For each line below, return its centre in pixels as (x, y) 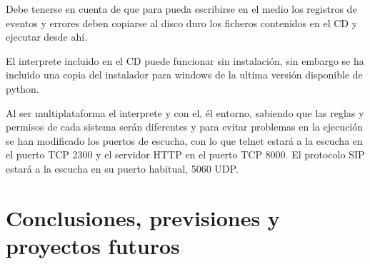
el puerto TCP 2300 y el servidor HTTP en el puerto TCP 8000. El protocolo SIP (185, 154)
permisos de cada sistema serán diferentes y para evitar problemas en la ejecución (185, 127)
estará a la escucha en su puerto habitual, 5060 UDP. (122, 168)
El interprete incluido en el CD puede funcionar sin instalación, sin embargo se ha (185, 60)
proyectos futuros (93, 245)
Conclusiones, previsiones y (143, 217)
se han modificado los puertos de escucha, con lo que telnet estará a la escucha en (184, 140)
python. (22, 88)
